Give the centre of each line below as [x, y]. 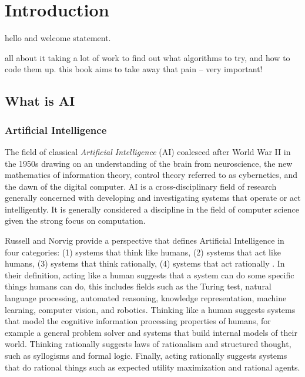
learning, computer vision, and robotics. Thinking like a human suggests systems [150, 309]
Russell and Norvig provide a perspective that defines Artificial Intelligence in [145, 240]
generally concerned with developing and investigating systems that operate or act [153, 198]
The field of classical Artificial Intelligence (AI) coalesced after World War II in [148, 151]
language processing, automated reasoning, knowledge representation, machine [146, 298]
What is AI [40, 101]
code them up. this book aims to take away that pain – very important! [134, 69]
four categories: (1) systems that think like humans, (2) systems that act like [143, 252]
